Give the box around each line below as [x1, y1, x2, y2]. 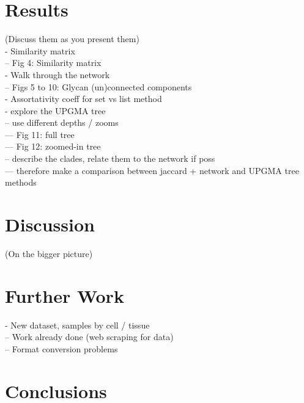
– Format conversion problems [5, 342, 118, 355]
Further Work [5, 283, 124, 308]
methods [5, 176, 37, 189]
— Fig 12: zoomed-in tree [5, 140, 101, 153]
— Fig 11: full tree [5, 128, 75, 140]
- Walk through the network [5, 68, 110, 81]
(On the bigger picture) [5, 247, 93, 260]
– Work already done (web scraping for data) [5, 330, 174, 343]
